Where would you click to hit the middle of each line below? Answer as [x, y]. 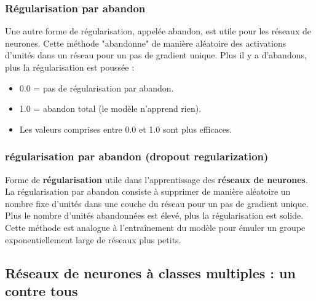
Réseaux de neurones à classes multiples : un [150, 272]
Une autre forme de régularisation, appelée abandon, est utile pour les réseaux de [158, 31]
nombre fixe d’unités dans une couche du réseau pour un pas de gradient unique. [157, 203]
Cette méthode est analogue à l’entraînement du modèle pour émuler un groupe [155, 227]
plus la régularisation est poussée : [70, 67]
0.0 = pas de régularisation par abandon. [97, 88]
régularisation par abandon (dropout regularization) [137, 156]
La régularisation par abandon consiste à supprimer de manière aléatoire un [148, 191]
